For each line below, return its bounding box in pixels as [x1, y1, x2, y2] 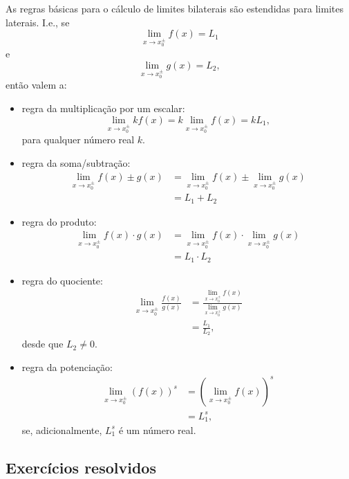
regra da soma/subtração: [21, 155, 131, 170]
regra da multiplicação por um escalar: [21, 100, 185, 115]
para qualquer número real [21, 132, 135, 147]
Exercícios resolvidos [6, 456, 156, 478]
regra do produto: [21, 214, 97, 228]
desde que [21, 336, 64, 351]
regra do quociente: [21, 273, 103, 287]
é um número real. [118, 422, 196, 437]
